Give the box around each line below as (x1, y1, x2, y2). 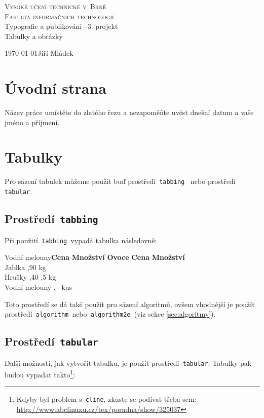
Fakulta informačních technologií (5, 11, 114, 21)
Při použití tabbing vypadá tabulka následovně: (5, 235, 157, 245)
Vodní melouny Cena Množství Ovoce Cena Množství (5, 252, 185, 262)
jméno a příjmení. (5, 117, 60, 127)
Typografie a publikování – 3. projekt (5, 21, 118, 31)
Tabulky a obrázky (5, 30, 63, 41)
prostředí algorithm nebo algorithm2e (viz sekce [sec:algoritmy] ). (5, 309, 216, 319)
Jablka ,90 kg (5, 261, 46, 272)
